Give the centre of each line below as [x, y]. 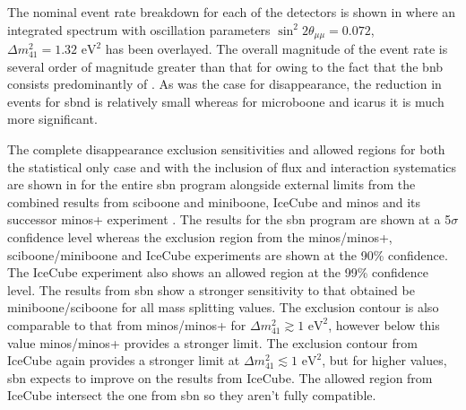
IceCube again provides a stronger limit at [124, 360]
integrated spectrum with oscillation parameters [139, 29]
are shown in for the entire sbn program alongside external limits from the [211, 184]
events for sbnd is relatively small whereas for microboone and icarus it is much [226, 101]
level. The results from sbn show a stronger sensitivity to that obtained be [211, 289]
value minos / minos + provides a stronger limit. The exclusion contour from [212, 342]
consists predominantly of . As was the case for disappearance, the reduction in [224, 84]
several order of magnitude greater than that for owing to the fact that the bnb [225, 66]
